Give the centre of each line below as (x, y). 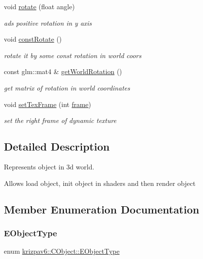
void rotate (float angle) (39, 6)
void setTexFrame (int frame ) (48, 104)
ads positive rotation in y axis (48, 23)
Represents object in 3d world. (49, 166)
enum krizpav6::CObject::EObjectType (62, 251)
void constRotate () (33, 39)
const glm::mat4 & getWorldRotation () (63, 71)
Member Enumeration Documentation (102, 209)
